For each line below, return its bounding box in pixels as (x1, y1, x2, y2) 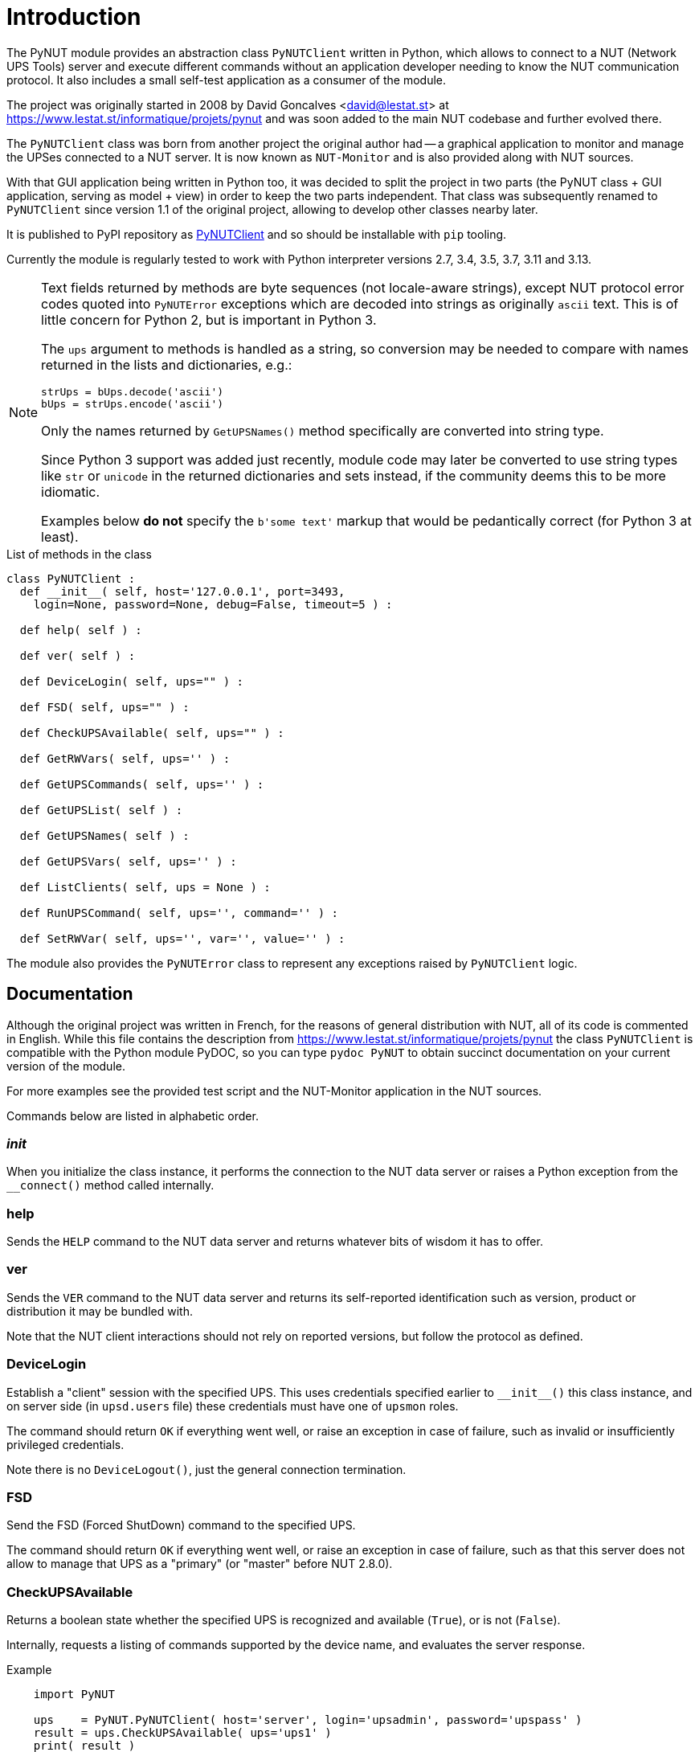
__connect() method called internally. (6, 1178, 215, 1193)
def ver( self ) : (19, 649, 136, 662)
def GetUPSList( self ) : (19, 803, 183, 817)
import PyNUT (33, 1688, 115, 1701)
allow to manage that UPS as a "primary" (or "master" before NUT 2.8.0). (6, 1557, 393, 1571)
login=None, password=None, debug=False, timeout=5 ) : (33, 597, 393, 611)
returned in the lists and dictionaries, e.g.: (41, 356, 292, 373)
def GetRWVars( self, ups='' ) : (19, 751, 231, 765)
